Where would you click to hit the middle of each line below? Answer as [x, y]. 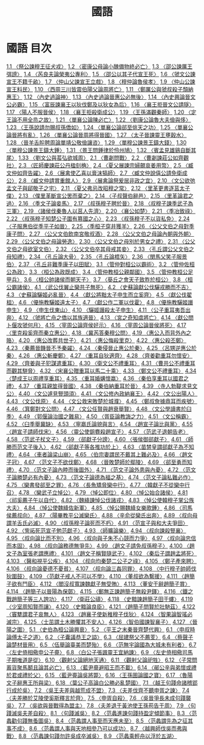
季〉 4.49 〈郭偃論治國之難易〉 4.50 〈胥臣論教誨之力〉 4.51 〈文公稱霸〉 [99, 416]
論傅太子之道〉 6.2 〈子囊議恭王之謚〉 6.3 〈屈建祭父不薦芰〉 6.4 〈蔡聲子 [100, 637]
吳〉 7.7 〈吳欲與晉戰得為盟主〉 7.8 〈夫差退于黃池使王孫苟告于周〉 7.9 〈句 [101, 705]
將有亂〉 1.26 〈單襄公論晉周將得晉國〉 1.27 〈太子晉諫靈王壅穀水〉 [102, 135]
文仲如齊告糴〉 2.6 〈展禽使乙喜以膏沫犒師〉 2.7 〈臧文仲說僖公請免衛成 [97, 173]
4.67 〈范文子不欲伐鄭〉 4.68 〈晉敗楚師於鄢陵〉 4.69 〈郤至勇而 [105, 462]
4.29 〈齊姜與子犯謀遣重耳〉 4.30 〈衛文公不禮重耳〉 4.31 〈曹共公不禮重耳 [101, 363]
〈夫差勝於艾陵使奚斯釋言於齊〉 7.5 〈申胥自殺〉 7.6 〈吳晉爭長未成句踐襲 [99, 698]
